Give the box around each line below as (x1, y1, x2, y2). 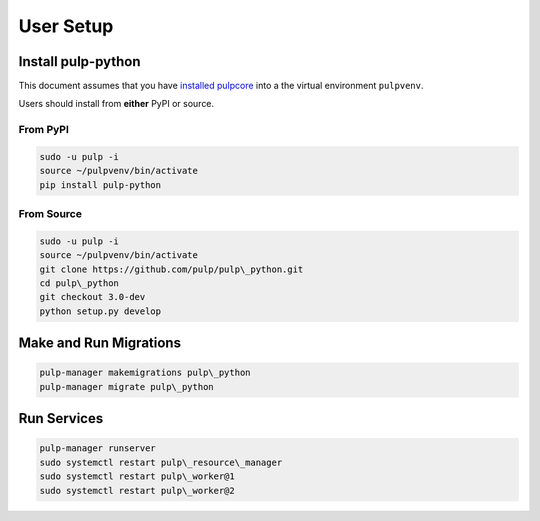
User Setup (18, 15, 114, 37)
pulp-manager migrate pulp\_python (39, 381, 214, 392)
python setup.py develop (39, 305, 162, 317)
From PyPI (18, 123, 70, 137)
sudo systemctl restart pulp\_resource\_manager (39, 456, 283, 468)
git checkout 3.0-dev (39, 291, 146, 303)
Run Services (18, 410, 104, 427)
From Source (18, 207, 82, 221)
